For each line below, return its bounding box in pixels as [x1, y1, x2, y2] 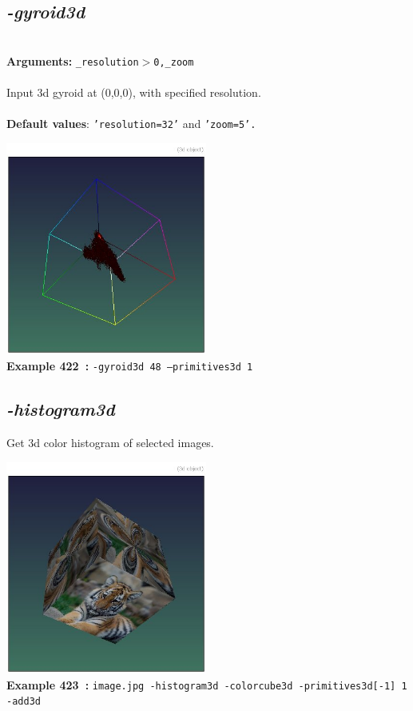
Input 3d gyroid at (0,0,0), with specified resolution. [6, 84, 261, 101]
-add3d [6, 696, 41, 708]
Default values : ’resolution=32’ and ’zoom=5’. [6, 115, 256, 132]
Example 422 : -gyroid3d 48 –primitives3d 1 [6, 357, 253, 374]
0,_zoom [153, 56, 194, 68]
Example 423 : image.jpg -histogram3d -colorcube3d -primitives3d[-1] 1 [6, 676, 407, 693]
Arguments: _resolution [6, 52, 139, 69]
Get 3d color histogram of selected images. [6, 433, 214, 450]
